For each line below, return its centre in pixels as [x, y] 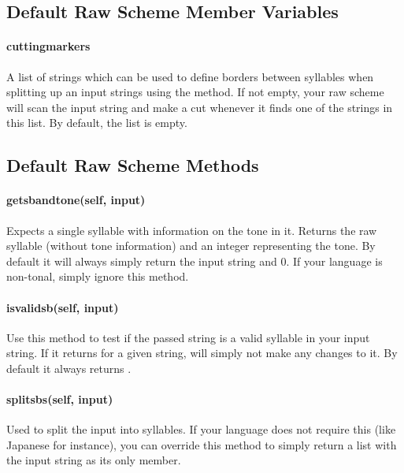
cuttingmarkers [48, 46]
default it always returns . [69, 368]
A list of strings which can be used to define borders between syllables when [190, 76]
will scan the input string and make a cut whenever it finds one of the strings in [200, 107]
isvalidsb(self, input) [63, 307]
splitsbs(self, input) [60, 399]
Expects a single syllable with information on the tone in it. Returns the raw [192, 230]
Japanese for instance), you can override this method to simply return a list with [202, 444]
